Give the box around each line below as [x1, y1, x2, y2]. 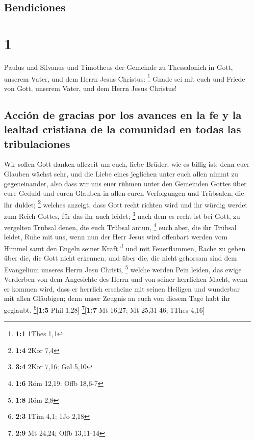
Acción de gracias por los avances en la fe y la [4, 107, 242, 122]
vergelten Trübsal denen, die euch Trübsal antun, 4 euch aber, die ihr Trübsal [4, 221, 237, 232]
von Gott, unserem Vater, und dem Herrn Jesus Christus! [4, 83, 177, 93]
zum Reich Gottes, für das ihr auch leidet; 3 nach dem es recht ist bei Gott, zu [4, 209, 240, 221]
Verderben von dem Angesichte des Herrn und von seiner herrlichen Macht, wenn [4, 274, 248, 284]
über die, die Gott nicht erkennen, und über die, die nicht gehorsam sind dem [4, 253, 237, 263]
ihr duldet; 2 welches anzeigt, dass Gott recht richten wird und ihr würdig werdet [4, 198, 248, 209]
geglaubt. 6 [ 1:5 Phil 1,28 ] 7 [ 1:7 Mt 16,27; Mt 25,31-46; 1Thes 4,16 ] [4, 303, 205, 315]
